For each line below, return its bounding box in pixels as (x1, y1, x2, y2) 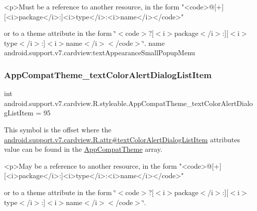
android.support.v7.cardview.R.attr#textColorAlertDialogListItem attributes (4, 134, 240, 144)
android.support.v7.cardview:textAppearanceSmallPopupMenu (4, 47, 195, 58)
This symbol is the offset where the (4, 124, 111, 134)
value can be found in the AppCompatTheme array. (4, 144, 163, 154)
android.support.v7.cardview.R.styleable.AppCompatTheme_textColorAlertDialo (4, 98, 253, 108)
